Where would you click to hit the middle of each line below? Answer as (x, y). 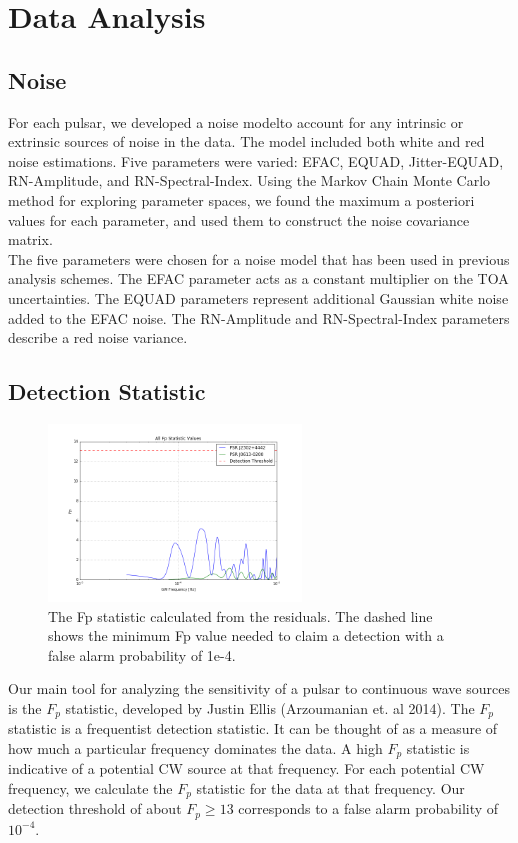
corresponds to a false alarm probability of (368, 808)
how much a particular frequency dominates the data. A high (195, 747)
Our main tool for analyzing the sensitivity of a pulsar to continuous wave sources (259, 688)
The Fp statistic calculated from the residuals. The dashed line (240, 615)
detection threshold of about (95, 808)
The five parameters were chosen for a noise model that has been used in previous (259, 258)
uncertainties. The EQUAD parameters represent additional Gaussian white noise (258, 297)
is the (25, 707)
